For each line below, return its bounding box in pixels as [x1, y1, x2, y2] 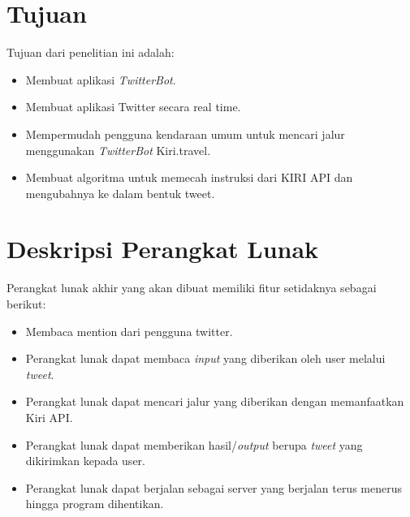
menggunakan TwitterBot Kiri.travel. [25, 141, 211, 158]
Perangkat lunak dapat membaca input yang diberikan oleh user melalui [25, 350, 386, 367]
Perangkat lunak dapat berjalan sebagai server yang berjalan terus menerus [25, 479, 402, 496]
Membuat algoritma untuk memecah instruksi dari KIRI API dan [25, 169, 353, 186]
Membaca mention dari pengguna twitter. [25, 322, 233, 339]
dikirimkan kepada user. [25, 452, 145, 469]
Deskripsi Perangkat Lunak [6, 232, 319, 265]
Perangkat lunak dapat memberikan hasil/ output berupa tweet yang [25, 436, 363, 453]
